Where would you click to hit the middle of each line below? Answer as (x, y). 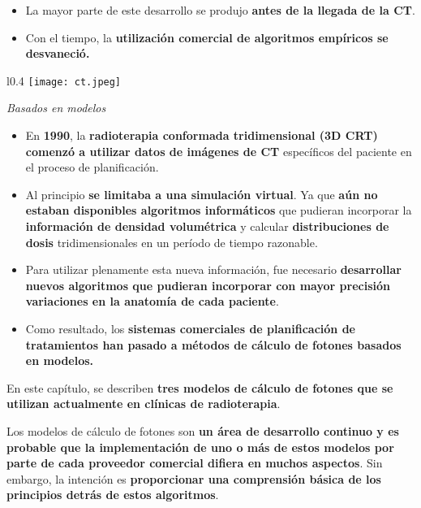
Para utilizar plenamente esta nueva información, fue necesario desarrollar (213, 269)
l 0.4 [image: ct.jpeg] (64, 80)
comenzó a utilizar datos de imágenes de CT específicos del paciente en (219, 151)
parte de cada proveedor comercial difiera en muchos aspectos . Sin (195, 463)
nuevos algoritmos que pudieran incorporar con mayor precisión (208, 285)
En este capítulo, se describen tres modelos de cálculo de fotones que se (200, 387)
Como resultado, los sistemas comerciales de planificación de (190, 328)
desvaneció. (58, 53)
